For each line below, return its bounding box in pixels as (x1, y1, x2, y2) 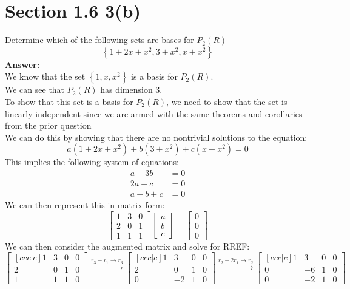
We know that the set (5, 70, 86, 83)
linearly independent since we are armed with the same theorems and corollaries (5, 107, 303, 120)
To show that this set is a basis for (5, 95, 133, 107)
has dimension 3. (100, 83, 163, 96)
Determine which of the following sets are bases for (5, 33, 194, 46)
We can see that (5, 83, 65, 96)
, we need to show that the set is (166, 95, 288, 107)
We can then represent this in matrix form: (5, 198, 165, 211)
